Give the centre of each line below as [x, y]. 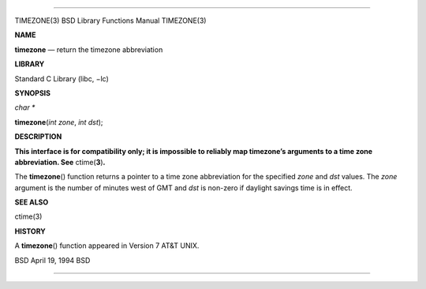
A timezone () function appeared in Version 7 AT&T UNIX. [107, 246]
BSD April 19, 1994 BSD [52, 260]
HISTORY [30, 231]
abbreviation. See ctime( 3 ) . [60, 162]
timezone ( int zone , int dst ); [59, 122]
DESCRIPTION [38, 137]
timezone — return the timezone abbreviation [89, 49]
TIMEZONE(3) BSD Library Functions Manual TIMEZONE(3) [110, 21]
